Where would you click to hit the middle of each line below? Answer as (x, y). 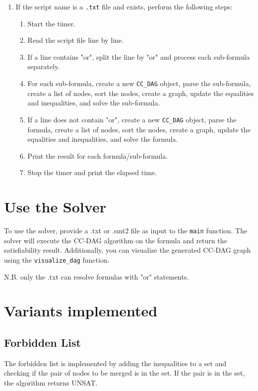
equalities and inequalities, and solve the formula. (103, 139)
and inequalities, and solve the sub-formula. (94, 103)
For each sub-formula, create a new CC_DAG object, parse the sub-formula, (139, 83)
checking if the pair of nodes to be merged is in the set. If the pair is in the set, (125, 373)
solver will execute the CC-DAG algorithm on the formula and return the (116, 240)
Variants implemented (81, 311)
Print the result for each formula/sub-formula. (98, 155)
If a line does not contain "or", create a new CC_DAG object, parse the (132, 119)
